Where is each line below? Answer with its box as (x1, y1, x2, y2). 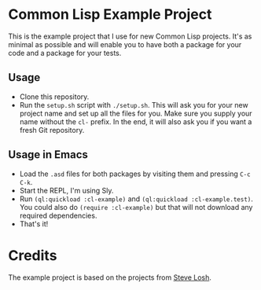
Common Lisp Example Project (8, 6, 212, 24)
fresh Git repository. (19, 125, 85, 134)
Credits (8, 246, 57, 264)
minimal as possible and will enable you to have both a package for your (8, 39, 242, 49)
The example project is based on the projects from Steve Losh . (8, 273, 212, 282)
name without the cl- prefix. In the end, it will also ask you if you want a (19, 116, 252, 127)
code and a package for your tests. (8, 48, 122, 57)
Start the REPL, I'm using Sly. (19, 185, 114, 195)
